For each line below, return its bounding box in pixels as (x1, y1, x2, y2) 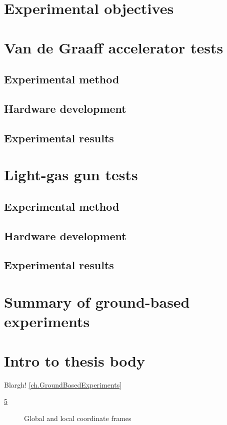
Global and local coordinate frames (24, 413, 131, 423)
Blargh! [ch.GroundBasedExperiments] (4, 379, 122, 390)
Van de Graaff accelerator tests (4, 37, 223, 57)
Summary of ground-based (4, 292, 190, 312)
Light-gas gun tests (4, 164, 138, 185)
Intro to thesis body (4, 350, 145, 371)
